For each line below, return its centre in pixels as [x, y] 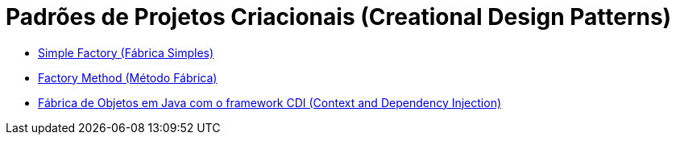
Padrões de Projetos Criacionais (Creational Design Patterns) [339, 17]
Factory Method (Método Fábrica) [128, 77]
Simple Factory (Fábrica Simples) [126, 52]
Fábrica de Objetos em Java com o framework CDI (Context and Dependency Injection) [270, 102]
